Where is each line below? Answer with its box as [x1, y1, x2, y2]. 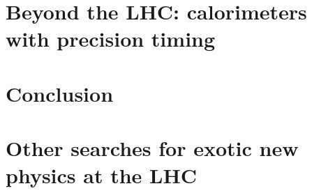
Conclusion [6, 79, 114, 107]
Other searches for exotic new [6, 134, 299, 162]
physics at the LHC [6, 161, 197, 190]
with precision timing [6, 24, 216, 53]
